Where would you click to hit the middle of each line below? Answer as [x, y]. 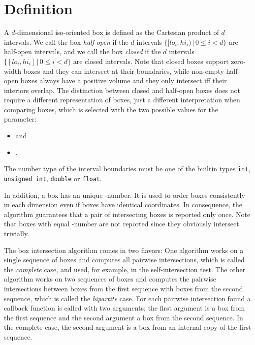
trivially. [17, 233]
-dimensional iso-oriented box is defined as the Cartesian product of [117, 32]
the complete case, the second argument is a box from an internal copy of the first [128, 327]
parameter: [20, 119]
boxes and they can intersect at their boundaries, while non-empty [124, 71]
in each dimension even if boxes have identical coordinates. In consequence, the [123, 204]
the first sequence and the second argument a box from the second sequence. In [124, 317]
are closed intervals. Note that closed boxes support [151, 61]
